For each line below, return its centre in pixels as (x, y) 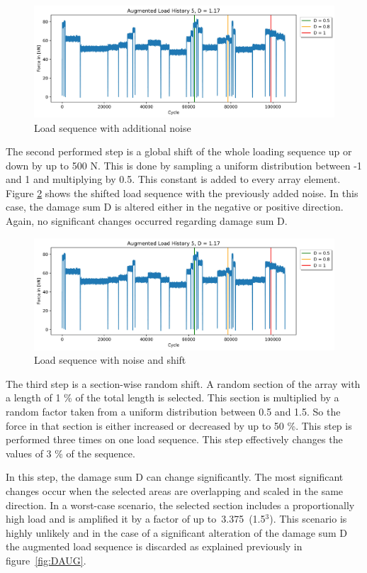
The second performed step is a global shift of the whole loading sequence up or (179, 151)
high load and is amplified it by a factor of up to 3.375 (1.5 (136, 519)
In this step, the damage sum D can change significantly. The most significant (175, 477)
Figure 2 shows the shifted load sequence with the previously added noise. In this (182, 193)
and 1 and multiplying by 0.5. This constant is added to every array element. (173, 179)
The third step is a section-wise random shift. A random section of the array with (183, 383)
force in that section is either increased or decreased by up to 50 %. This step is (179, 425)
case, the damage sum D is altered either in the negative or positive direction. (175, 207)
